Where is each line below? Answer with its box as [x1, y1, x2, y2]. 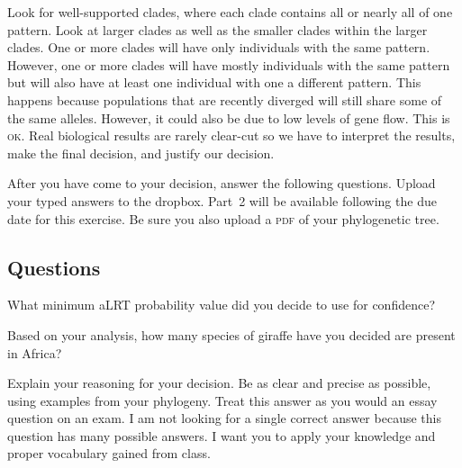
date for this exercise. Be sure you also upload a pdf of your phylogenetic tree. [7, 209, 439, 228]
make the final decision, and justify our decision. [7, 143, 275, 162]
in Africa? [7, 343, 62, 362]
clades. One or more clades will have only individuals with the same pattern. [7, 38, 430, 57]
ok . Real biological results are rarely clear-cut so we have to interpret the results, [7, 126, 456, 145]
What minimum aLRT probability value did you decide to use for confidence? [7, 295, 436, 314]
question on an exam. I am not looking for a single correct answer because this [7, 409, 441, 427]
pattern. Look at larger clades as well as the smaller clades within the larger [7, 20, 428, 39]
